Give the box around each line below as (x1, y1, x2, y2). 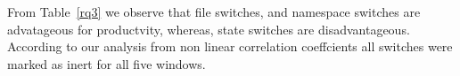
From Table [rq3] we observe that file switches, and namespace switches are (7, 3, 421, 20)
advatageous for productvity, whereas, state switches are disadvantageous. (7, 19, 410, 38)
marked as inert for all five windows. (7, 54, 206, 72)
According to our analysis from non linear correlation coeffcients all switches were (7, 37, 453, 56)
